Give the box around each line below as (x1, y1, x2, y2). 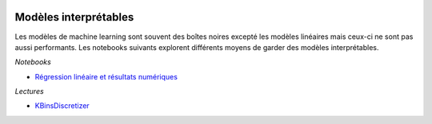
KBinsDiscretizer (34, 101, 90, 110)
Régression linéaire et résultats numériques (34, 72, 178, 81)
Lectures (14, 87, 44, 96)
